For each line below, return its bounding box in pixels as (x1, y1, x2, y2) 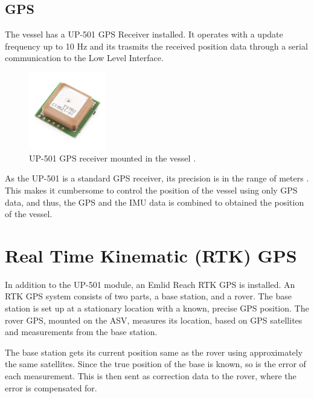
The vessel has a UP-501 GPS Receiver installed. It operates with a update (5, 28, 283, 41)
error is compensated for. (5, 381, 97, 394)
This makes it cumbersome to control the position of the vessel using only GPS (5, 183, 298, 196)
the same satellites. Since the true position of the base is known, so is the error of (5, 357, 306, 370)
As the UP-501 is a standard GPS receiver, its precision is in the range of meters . (5, 172, 309, 184)
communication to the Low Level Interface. (5, 51, 164, 64)
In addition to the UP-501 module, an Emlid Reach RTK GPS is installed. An (5, 278, 295, 290)
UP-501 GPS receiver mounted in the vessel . (29, 151, 196, 164)
